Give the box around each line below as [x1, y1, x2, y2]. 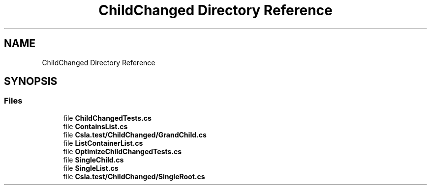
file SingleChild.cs [63, 155, 124, 164]
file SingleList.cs [63, 163, 119, 172]
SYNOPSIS [4, 75, 58, 88]
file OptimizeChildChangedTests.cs [63, 147, 182, 156]
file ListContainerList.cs [63, 138, 143, 147]
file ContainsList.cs [63, 122, 128, 131]
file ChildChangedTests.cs [63, 113, 152, 122]
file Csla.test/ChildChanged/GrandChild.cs [63, 130, 207, 139]
